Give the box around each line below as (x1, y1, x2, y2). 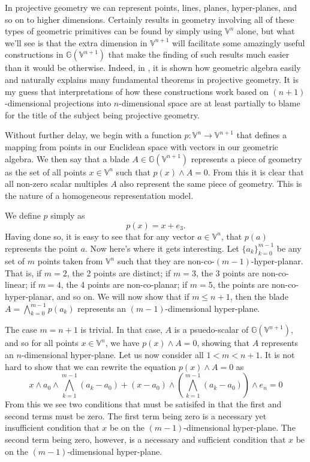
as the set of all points (5, 165, 86, 178)
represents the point (5, 242, 78, 254)
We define (5, 209, 41, 222)
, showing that (197, 336, 249, 349)
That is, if (5, 266, 42, 279)
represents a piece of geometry (191, 152, 302, 165)
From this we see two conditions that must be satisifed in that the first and (5, 398, 282, 410)
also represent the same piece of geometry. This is (119, 177, 302, 190)
